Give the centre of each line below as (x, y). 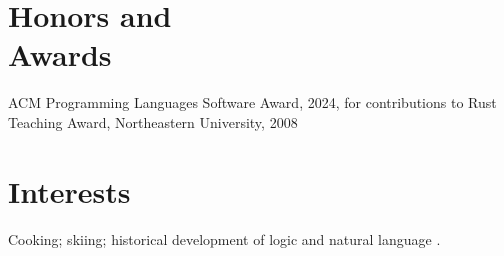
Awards (60, 54)
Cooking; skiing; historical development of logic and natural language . (224, 238)
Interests (69, 190)
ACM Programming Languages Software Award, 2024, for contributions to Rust (252, 102)
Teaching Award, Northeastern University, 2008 (153, 121)
